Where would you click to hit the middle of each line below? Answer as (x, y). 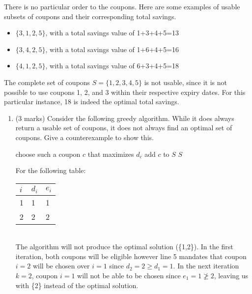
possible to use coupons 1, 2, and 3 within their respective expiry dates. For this (125, 92)
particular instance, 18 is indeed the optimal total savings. (92, 102)
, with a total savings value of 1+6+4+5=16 (112, 49)
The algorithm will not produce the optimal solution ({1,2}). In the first (124, 247)
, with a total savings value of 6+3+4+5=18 (112, 66)
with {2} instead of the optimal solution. (77, 285)
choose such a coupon (48, 154)
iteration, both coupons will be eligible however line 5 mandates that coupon (131, 256)
